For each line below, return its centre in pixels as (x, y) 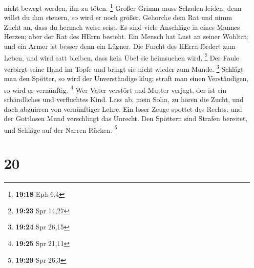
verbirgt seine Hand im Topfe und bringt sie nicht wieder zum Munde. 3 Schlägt (124, 68)
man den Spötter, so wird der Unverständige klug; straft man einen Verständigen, (126, 78)
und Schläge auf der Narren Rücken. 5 (61, 129)
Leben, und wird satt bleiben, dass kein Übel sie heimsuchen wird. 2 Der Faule (122, 57)
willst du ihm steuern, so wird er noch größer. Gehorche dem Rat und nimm (118, 17)
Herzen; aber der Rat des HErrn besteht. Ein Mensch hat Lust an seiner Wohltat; (127, 36)
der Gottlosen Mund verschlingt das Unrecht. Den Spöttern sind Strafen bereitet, (126, 118)
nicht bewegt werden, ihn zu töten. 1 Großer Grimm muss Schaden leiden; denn (123, 7)
